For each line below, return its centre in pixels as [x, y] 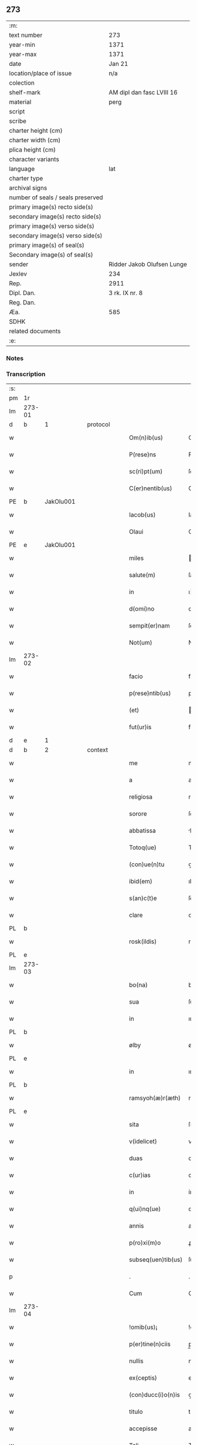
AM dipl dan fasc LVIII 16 [143, 92]
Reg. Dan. [23, 302]
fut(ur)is [140, 727]
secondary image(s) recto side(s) [55, 216]
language [22, 169]
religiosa [141, 797]
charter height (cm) [36, 130]
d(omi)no [142, 609]
